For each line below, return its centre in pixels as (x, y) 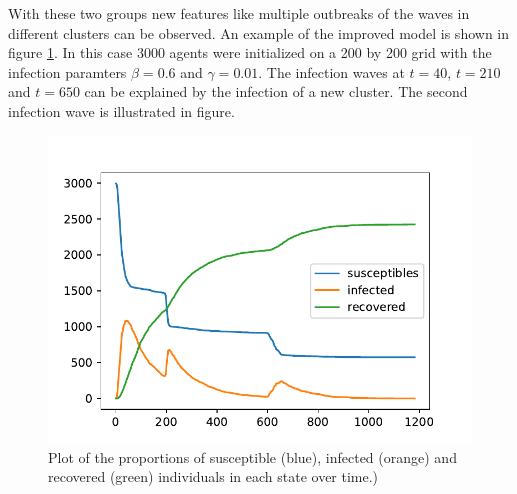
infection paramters (67, 71)
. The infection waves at (331, 71)
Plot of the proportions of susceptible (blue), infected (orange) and (252, 456)
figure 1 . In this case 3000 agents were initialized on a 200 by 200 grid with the (250, 52)
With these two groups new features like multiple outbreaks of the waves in (239, 13)
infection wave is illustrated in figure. (121, 110)
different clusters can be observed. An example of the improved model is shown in (259, 32)
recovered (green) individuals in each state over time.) (213, 476)
